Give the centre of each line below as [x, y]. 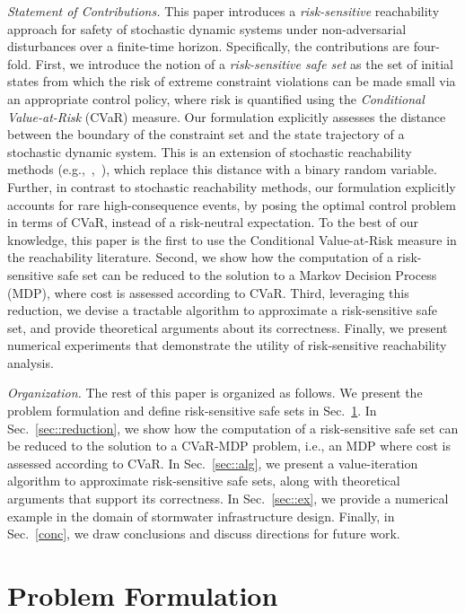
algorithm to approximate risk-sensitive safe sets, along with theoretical [204, 481]
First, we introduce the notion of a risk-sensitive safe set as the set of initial [244, 63]
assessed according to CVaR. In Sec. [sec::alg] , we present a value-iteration [213, 463]
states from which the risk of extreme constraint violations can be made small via [232, 81]
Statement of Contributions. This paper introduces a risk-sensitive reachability [224, 11]
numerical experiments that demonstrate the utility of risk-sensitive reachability [227, 345]
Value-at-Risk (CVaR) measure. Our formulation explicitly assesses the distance [227, 116]
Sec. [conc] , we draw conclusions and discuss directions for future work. [204, 534]
